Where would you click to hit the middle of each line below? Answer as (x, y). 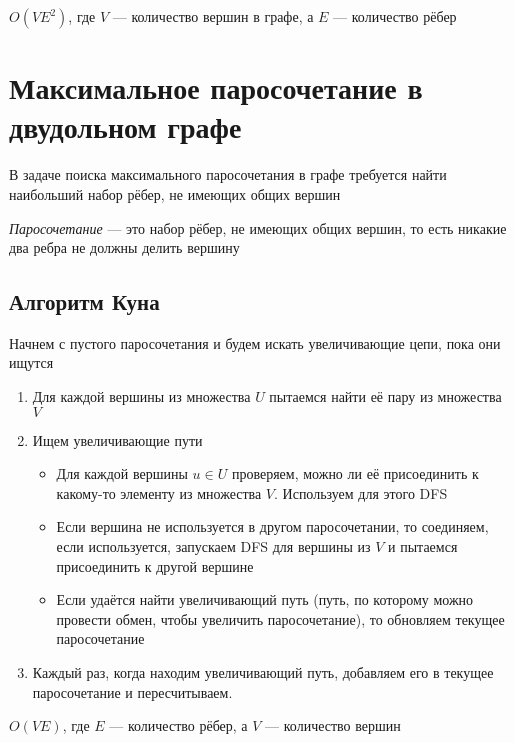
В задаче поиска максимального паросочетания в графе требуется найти (228, 174)
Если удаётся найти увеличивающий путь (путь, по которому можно (265, 599)
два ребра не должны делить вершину (124, 247)
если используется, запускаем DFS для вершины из (213, 546)
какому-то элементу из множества (159, 492)
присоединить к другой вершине (155, 565)
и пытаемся (423, 546)
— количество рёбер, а (178, 725)
